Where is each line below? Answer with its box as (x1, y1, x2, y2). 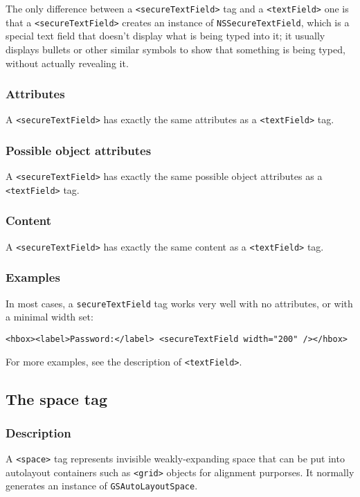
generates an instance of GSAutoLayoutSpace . (6, 478, 198, 493)
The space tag (6, 388, 108, 409)
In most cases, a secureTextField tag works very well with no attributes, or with (6, 296, 353, 310)
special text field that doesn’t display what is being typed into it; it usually (6, 28, 325, 43)
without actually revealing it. (6, 55, 129, 70)
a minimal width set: (6, 309, 93, 324)
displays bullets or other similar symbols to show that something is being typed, (6, 42, 345, 56)
